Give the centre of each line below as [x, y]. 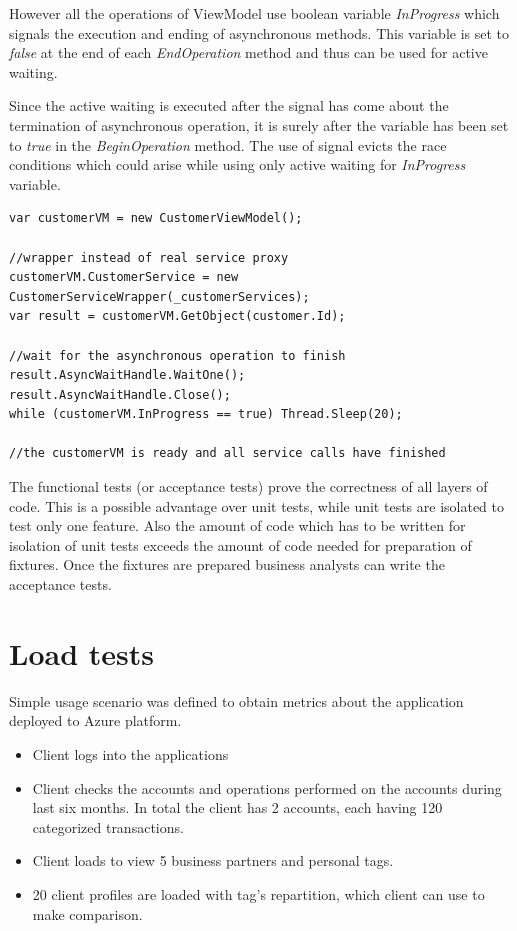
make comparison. [87, 913]
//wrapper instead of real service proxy [149, 257]
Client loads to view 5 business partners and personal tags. [213, 860]
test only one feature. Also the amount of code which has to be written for [237, 525]
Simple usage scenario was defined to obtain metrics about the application [236, 700]
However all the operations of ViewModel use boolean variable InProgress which [254, 13]
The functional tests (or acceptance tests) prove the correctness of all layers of [248, 486]
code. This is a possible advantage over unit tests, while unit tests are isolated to [256, 505]
